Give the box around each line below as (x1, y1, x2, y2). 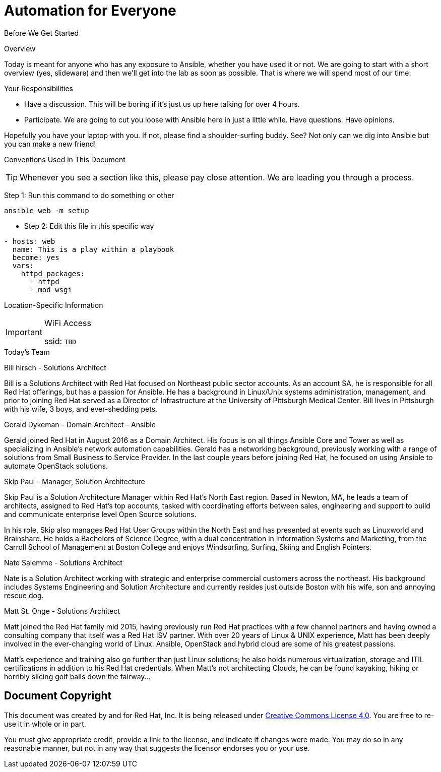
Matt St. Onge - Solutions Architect (4, 606, 120, 615)
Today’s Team (4, 347, 50, 356)
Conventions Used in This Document (4, 155, 125, 164)
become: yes (12, 253, 59, 262)
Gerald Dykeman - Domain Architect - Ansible (4, 420, 156, 429)
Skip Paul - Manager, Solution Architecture (4, 477, 145, 486)
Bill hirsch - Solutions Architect (4, 363, 106, 372)
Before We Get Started (4, 28, 79, 37)
